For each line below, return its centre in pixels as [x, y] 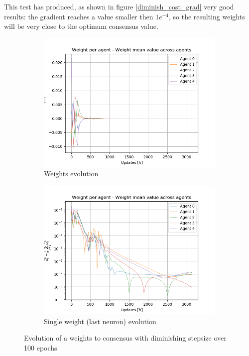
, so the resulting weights [207, 16]
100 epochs [41, 347]
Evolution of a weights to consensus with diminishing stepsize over [125, 338]
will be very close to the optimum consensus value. [81, 26]
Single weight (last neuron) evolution [100, 321]
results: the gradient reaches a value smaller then [79, 16]
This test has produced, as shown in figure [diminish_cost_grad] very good [119, 6]
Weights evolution [71, 174]
